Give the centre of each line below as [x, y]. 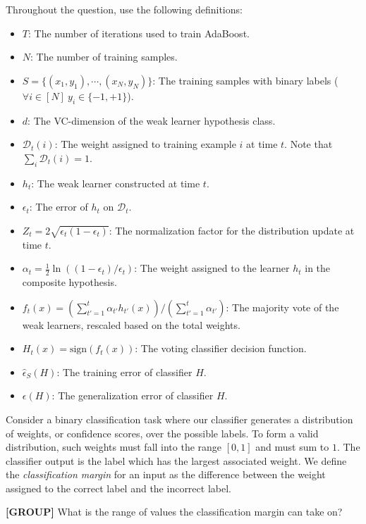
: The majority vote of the [282, 307]
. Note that [309, 144]
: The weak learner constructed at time [116, 183]
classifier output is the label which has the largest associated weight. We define [176, 460]
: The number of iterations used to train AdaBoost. [139, 33]
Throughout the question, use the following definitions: [124, 9]
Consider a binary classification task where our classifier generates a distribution [179, 419]
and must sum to [292, 447]
